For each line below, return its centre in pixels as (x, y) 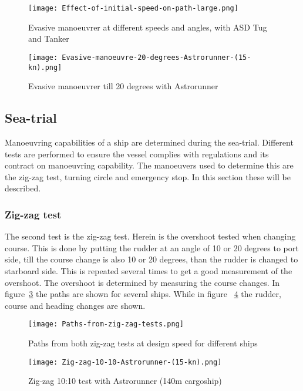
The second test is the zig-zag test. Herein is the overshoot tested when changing (150, 236)
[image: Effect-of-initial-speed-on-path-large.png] (133, 8)
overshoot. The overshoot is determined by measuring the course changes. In (142, 282)
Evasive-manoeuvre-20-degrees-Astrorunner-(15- (156, 57)
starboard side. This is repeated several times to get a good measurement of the (149, 270)
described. (23, 188)
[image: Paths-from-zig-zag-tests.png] (106, 324)
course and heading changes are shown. (75, 305)
